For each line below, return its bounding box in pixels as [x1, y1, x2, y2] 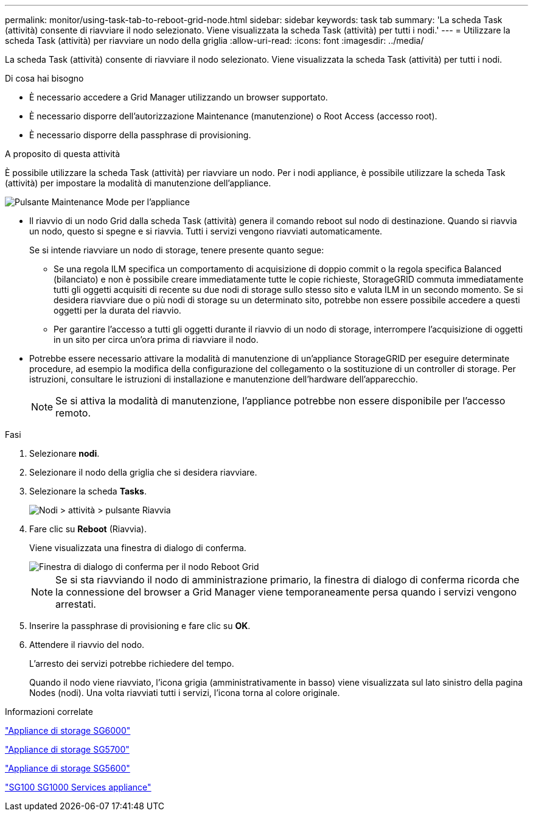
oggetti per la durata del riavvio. [54, 305, 181, 315]
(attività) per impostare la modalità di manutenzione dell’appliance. [5, 178, 271, 188]
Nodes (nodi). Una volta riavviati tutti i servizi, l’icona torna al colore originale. [29, 688, 340, 698]
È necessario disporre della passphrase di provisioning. [29, 130, 251, 140]
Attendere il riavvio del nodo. [29, 639, 145, 650]
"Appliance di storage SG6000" [5, 725, 131, 736]
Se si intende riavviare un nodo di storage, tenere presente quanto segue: [29, 245, 324, 255]
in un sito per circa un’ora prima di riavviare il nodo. [54, 334, 259, 345]
